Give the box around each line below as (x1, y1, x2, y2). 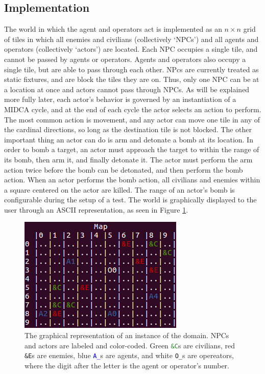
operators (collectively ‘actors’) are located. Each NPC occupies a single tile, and (4, 44, 258, 54)
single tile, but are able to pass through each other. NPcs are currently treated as (4, 64, 259, 74)
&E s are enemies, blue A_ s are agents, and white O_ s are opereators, (25, 350, 234, 361)
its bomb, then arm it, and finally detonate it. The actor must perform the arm (4, 154, 253, 164)
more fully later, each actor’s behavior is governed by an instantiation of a (4, 94, 236, 105)
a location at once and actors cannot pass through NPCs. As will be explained (4, 84, 250, 94)
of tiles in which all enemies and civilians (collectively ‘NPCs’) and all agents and (4, 33, 259, 44)
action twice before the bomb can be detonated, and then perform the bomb (4, 164, 243, 175)
